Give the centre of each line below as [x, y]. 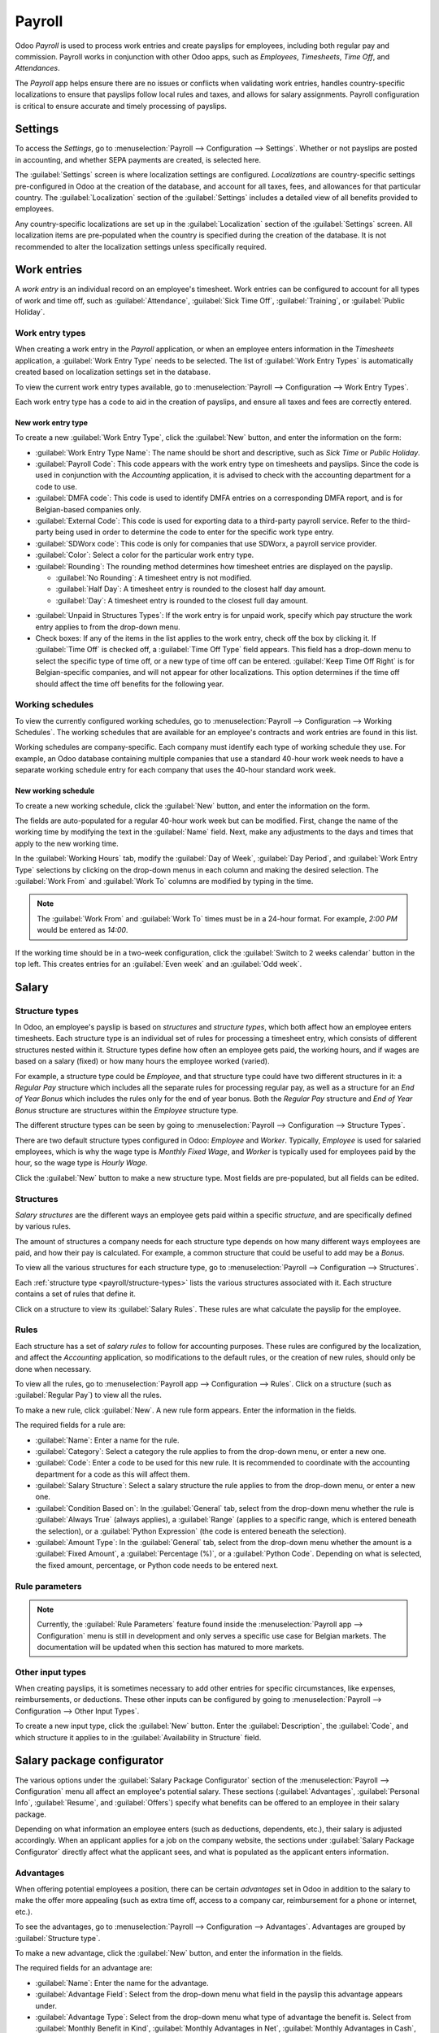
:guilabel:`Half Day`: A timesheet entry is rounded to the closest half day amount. [191, 589]
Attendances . [37, 68]
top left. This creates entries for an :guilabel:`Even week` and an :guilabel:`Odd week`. [159, 964]
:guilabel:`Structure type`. [58, 1938]
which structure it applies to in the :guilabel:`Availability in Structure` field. [138, 1737]
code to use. [56, 486]
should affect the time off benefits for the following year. [130, 684]
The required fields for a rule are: [70, 1425]
